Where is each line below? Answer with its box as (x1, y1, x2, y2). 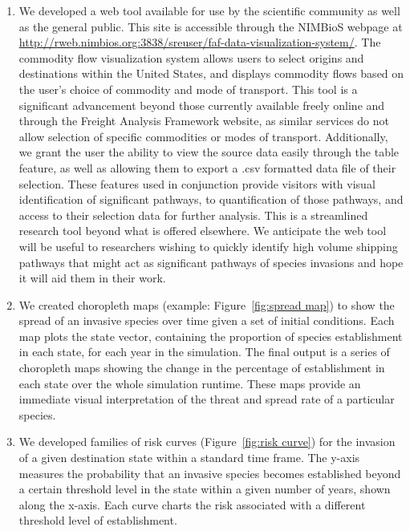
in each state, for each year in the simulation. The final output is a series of (18, 343, 390, 360)
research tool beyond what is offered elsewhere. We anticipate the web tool (18, 222, 387, 239)
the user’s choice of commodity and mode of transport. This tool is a (18, 80, 358, 97)
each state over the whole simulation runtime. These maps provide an (18, 375, 361, 391)
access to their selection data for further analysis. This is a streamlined (18, 206, 368, 223)
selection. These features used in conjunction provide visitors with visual (18, 175, 375, 192)
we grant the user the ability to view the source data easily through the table (18, 144, 400, 160)
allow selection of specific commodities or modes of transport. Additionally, (18, 128, 388, 144)
